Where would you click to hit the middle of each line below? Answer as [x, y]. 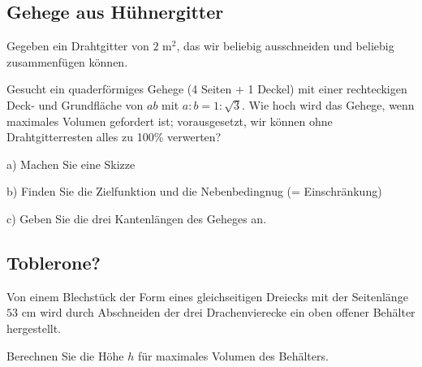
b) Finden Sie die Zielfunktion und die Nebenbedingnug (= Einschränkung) [194, 191]
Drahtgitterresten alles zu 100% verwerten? [114, 137]
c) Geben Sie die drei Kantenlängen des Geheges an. [137, 218]
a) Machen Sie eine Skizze [71, 164]
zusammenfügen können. [67, 61]
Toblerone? [54, 262]
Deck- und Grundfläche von [75, 104]
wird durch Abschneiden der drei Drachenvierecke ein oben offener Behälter [228, 312]
